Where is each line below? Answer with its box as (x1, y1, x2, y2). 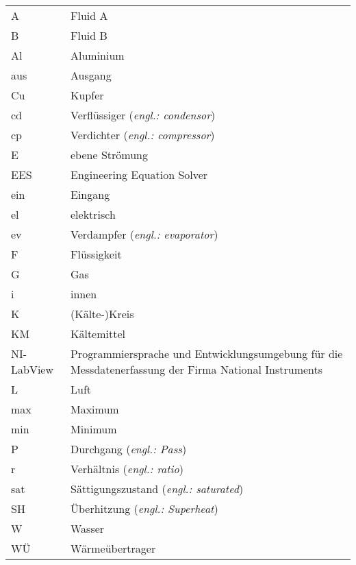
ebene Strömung (71, 147, 148, 163)
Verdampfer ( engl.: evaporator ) (71, 226, 218, 242)
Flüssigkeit (71, 246, 122, 262)
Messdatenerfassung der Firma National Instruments (71, 361, 323, 377)
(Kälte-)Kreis (71, 306, 134, 322)
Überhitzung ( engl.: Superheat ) (71, 501, 218, 516)
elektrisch (71, 206, 116, 222)
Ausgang (71, 67, 112, 83)
